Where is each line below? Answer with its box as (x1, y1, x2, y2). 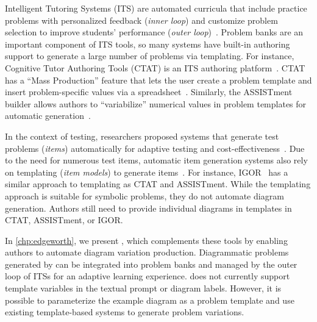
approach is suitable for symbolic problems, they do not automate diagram (5, 189, 284, 202)
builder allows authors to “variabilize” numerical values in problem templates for (5, 97, 307, 110)
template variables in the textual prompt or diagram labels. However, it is (5, 282, 282, 295)
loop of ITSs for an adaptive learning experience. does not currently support (5, 270, 290, 282)
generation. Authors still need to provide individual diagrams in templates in (5, 201, 292, 214)
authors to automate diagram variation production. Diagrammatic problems (5, 246, 289, 259)
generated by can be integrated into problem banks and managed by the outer (5, 257, 297, 270)
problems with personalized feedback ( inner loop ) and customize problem (5, 13, 278, 26)
